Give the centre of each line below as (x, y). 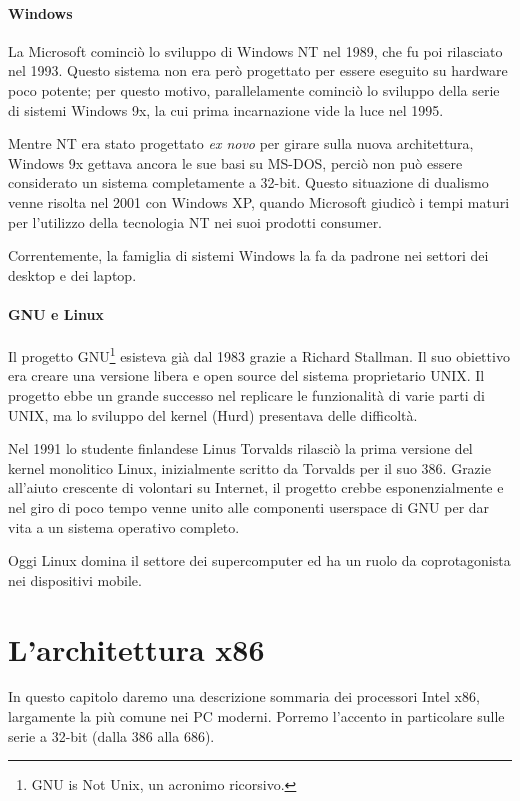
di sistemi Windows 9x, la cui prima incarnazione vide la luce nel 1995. (226, 109)
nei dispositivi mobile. (75, 579)
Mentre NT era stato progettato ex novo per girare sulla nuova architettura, (241, 143)
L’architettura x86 (136, 648)
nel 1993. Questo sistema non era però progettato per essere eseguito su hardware (258, 70)
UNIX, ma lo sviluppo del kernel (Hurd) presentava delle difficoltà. (213, 414)
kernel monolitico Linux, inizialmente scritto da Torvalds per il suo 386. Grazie (249, 467)
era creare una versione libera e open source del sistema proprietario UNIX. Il (246, 375)
